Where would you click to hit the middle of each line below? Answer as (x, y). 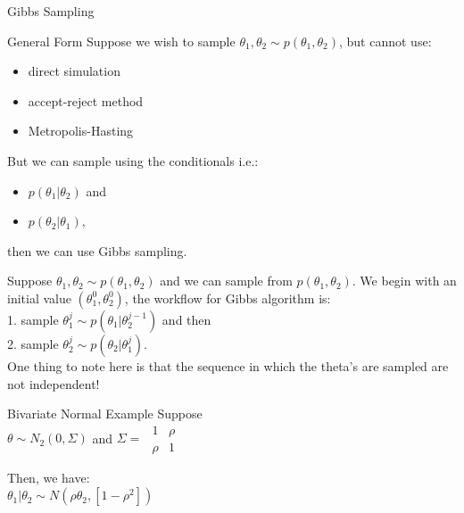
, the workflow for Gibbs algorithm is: (228, 298)
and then (186, 319)
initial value (39, 298)
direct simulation (74, 71)
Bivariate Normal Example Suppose (105, 414)
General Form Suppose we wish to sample (121, 41)
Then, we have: (49, 477)
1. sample (33, 319)
